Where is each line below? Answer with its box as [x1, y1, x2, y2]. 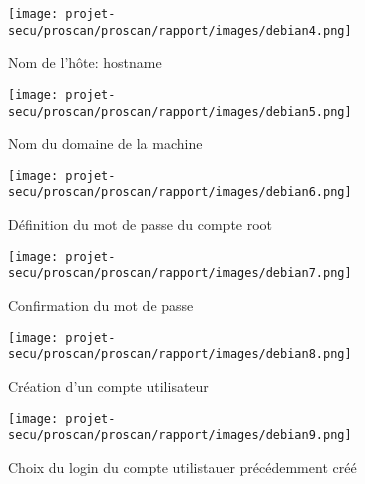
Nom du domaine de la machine [8, 133, 203, 154]
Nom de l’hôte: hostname [8, 52, 162, 73]
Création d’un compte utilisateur [8, 375, 209, 396]
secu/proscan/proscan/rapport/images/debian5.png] [8, 104, 352, 119]
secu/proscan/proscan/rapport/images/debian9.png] [8, 428, 352, 443]
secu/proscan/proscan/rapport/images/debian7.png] [8, 266, 352, 281]
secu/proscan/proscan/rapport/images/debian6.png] [8, 185, 352, 200]
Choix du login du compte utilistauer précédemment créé [8, 456, 357, 477]
